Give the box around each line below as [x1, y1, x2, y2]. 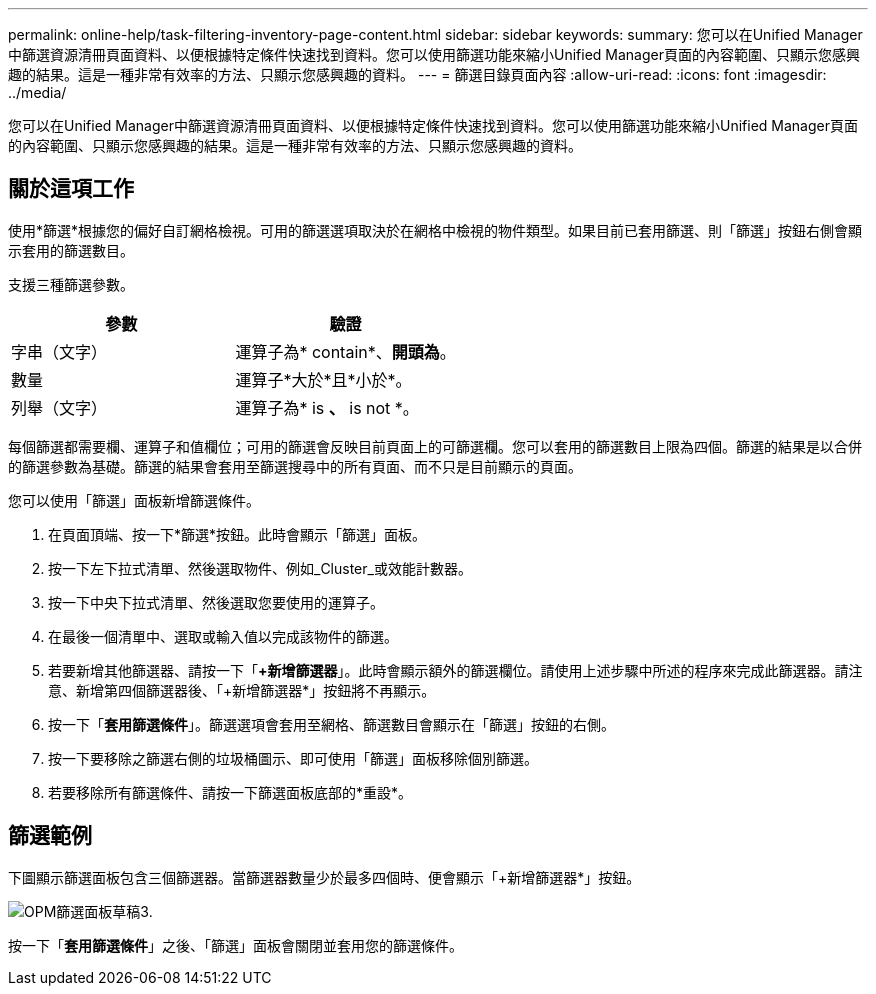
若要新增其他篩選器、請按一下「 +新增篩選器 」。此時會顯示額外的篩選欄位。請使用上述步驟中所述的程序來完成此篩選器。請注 [48, 661, 863, 679]
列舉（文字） [11, 397, 108, 418]
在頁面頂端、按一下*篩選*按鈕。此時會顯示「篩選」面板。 [48, 525, 427, 543]
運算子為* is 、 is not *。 [235, 397, 419, 418]
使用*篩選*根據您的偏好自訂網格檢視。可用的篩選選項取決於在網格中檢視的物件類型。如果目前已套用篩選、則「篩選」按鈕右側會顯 [8, 221, 863, 239]
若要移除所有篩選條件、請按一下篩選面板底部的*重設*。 [48, 783, 413, 801]
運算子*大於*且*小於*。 [235, 369, 412, 390]
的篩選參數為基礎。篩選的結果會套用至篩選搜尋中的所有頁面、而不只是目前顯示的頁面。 [8, 457, 582, 475]
